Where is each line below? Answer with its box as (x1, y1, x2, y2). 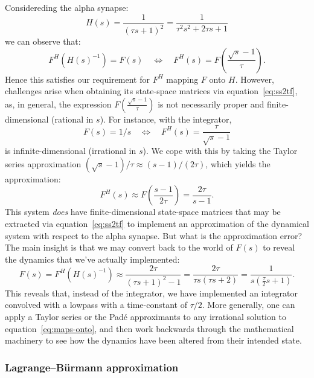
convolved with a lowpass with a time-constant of (5, 298, 187, 311)
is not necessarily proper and (158, 97, 264, 110)
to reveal (263, 241, 295, 254)
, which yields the (205, 157, 271, 170)
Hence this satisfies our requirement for (5, 72, 150, 85)
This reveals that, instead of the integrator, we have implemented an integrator (5, 286, 298, 299)
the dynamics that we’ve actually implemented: (5, 252, 180, 265)
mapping (166, 72, 199, 85)
